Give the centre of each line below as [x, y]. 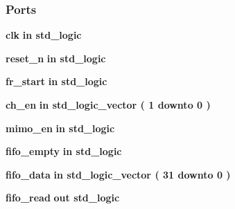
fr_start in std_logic [56, 81]
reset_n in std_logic [56, 58]
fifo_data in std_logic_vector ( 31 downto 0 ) [118, 174]
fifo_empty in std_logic [64, 151]
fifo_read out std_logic [63, 198]
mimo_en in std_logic [60, 128]
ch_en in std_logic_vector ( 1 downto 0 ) [108, 104]
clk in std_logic [44, 35]
